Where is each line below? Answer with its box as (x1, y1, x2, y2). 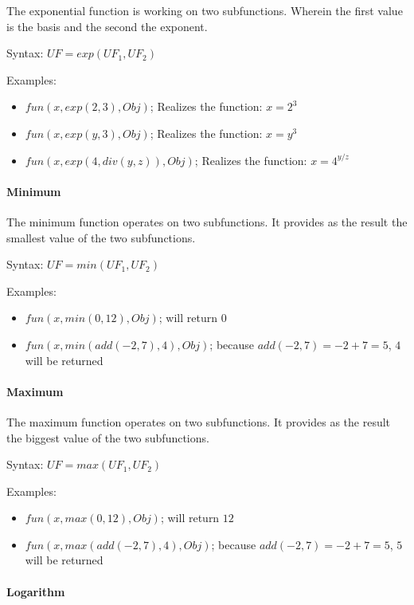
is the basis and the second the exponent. (6, 18, 208, 34)
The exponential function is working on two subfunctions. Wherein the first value (6, 2, 403, 18)
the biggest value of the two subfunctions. (6, 429, 209, 446)
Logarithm (6, 583, 65, 599)
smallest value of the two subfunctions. (6, 229, 196, 246)
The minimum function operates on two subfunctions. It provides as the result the (6, 213, 408, 230)
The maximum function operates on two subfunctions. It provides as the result (6, 413, 391, 430)
